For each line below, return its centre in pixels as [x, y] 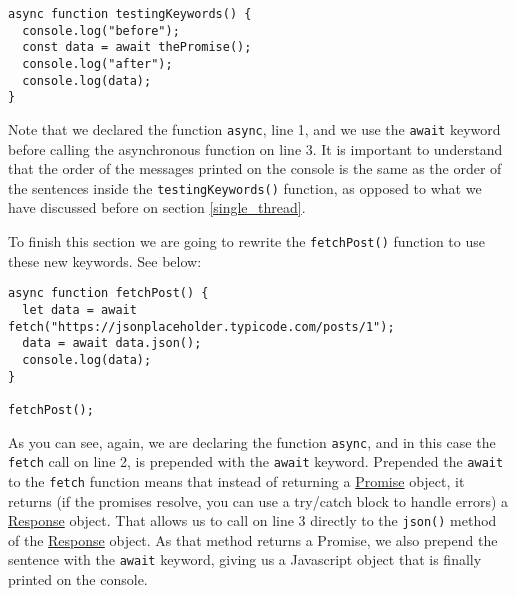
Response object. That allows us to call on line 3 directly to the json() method [252, 520]
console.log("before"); [101, 30]
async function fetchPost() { [108, 293]
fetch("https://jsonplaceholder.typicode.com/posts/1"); [201, 326]
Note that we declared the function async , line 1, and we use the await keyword [254, 128]
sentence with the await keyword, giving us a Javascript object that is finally [245, 559]
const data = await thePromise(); [137, 47]
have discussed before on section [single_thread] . [157, 207]
